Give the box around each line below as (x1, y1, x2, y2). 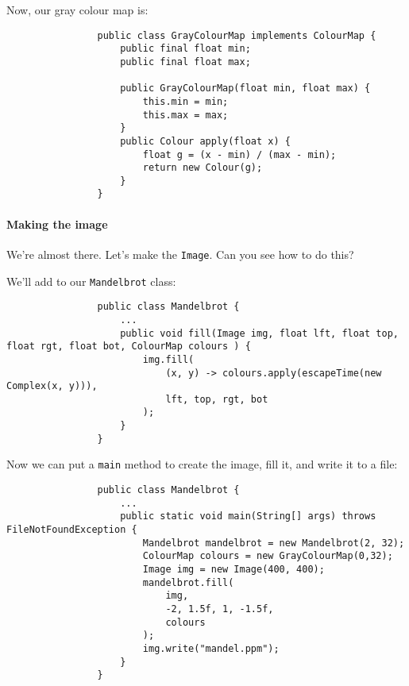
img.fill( (142, 353, 195, 365)
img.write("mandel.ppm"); (142, 642, 280, 654)
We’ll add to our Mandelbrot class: (6, 272, 176, 289)
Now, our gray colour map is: (6, 2, 149, 17)
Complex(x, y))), (6, 380, 98, 392)
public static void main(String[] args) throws (120, 511, 376, 522)
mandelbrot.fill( (142, 576, 234, 588)
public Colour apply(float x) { (120, 135, 291, 147)
